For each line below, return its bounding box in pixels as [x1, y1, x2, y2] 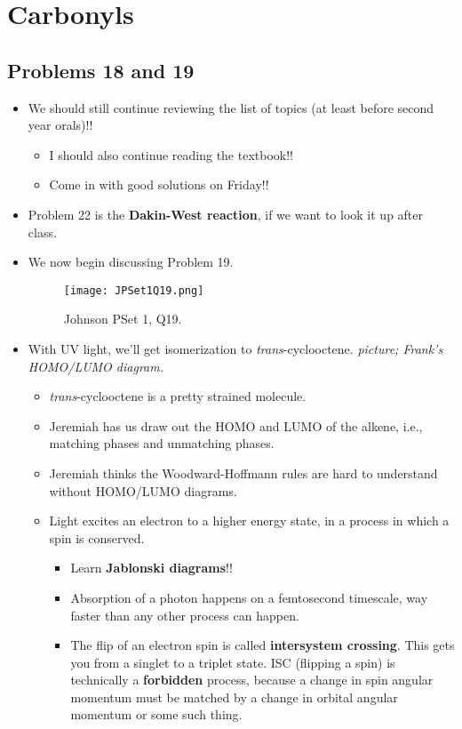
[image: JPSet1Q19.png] [63, 284, 204, 297]
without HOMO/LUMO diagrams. [49, 481, 237, 500]
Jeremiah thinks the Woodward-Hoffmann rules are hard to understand [49, 463, 438, 482]
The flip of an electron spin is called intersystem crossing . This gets [70, 636, 455, 654]
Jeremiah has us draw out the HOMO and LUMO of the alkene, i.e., [49, 416, 423, 435]
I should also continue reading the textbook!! [49, 145, 293, 164]
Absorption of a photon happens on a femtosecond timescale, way [70, 588, 428, 606]
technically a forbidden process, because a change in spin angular [70, 670, 434, 689]
